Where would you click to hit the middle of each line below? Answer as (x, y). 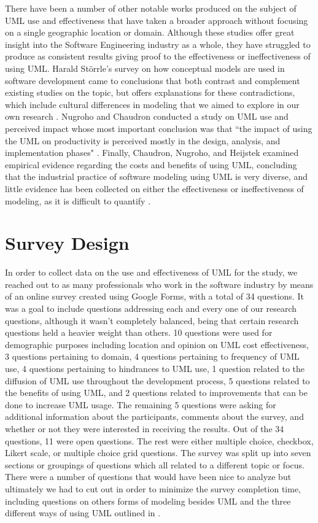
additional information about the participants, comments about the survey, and (154, 416)
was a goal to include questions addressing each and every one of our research (151, 308)
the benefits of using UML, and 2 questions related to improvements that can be (156, 393)
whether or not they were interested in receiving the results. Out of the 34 (145, 428)
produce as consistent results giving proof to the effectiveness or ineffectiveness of (158, 56)
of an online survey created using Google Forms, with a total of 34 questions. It (154, 296)
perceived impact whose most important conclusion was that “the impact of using (159, 128)
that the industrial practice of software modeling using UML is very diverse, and (157, 176)
